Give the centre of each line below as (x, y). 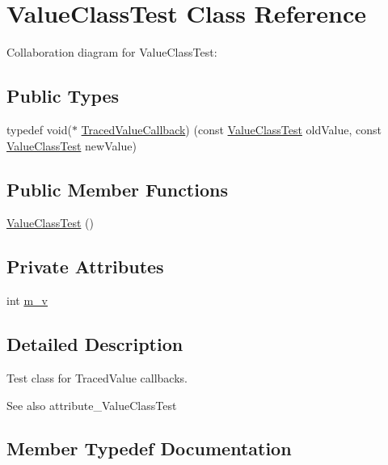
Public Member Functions (117, 189)
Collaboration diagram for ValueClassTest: (112, 52)
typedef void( (39, 129)
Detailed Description (95, 344)
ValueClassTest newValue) (72, 145)
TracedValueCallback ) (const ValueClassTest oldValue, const (232, 129)
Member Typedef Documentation (149, 448)
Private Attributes (85, 266)
